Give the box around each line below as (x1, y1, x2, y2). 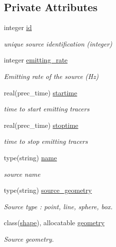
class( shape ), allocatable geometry (4, 217, 105, 228)
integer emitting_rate (4, 55, 68, 65)
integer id (4, 22, 32, 32)
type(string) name (4, 152, 57, 162)
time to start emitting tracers (4, 104, 90, 114)
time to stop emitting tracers (4, 136, 88, 146)
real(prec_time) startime (4, 87, 77, 97)
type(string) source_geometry (4, 185, 92, 195)
